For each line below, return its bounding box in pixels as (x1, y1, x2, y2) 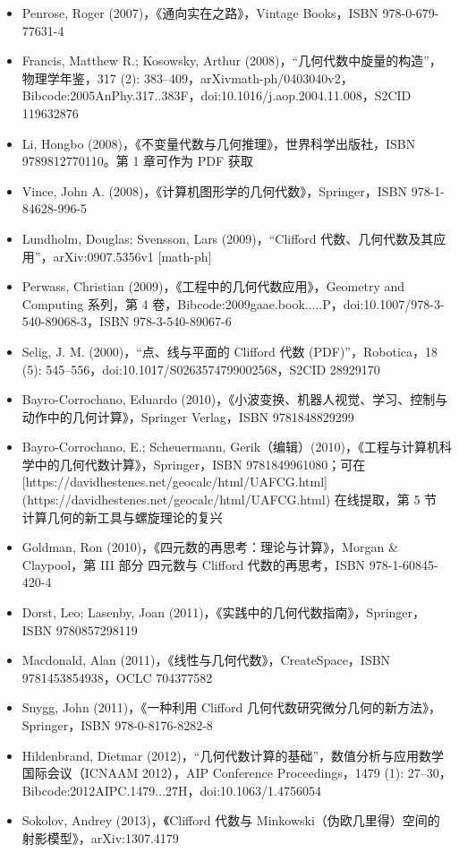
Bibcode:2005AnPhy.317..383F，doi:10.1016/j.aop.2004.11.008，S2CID (21, 86, 412, 105)
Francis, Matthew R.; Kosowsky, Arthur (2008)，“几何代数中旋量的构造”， (21, 51, 442, 70)
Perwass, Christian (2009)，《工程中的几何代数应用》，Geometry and (21, 277, 405, 296)
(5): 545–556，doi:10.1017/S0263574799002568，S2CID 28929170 (21, 359, 380, 378)
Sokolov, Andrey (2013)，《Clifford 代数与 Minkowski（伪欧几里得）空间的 (21, 811, 440, 830)
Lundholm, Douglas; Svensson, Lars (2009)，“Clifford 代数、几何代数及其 (21, 228, 434, 247)
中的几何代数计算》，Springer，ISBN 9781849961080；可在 (34, 454, 366, 473)
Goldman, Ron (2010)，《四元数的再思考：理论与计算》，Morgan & (21, 538, 398, 556)
